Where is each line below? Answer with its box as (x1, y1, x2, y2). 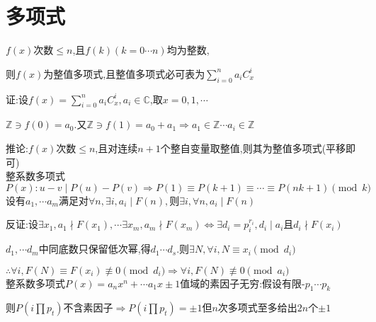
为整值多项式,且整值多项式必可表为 (43, 66, 205, 81)
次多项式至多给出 (217, 300, 297, 315)
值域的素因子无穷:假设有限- (180, 275, 305, 290)
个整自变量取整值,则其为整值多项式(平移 (160, 140, 346, 155)
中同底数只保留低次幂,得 (38, 241, 151, 256)
